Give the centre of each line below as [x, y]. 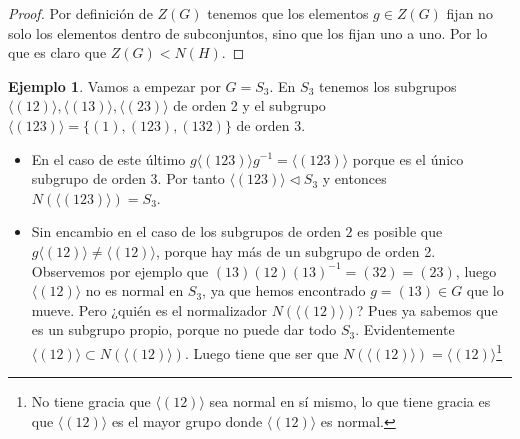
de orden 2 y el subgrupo [249, 105]
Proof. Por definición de [80, 13]
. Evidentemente [405, 329]
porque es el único [408, 158]
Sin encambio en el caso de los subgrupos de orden [186, 231]
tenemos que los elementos [288, 13]
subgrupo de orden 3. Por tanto [128, 178]
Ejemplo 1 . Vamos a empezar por [114, 85]
